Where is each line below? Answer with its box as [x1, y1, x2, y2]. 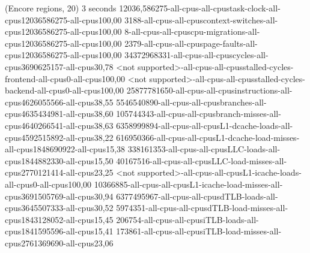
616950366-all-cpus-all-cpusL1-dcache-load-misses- [116, 131, 300, 143]
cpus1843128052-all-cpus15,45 [5, 213, 114, 225]
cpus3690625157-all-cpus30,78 [5, 60, 114, 73]
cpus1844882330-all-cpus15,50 [5, 154, 114, 167]
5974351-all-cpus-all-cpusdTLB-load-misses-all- [116, 201, 288, 214]
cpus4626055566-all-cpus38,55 [5, 95, 114, 108]
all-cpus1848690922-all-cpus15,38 [5, 143, 126, 155]
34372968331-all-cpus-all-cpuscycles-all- [124, 49, 269, 61]
